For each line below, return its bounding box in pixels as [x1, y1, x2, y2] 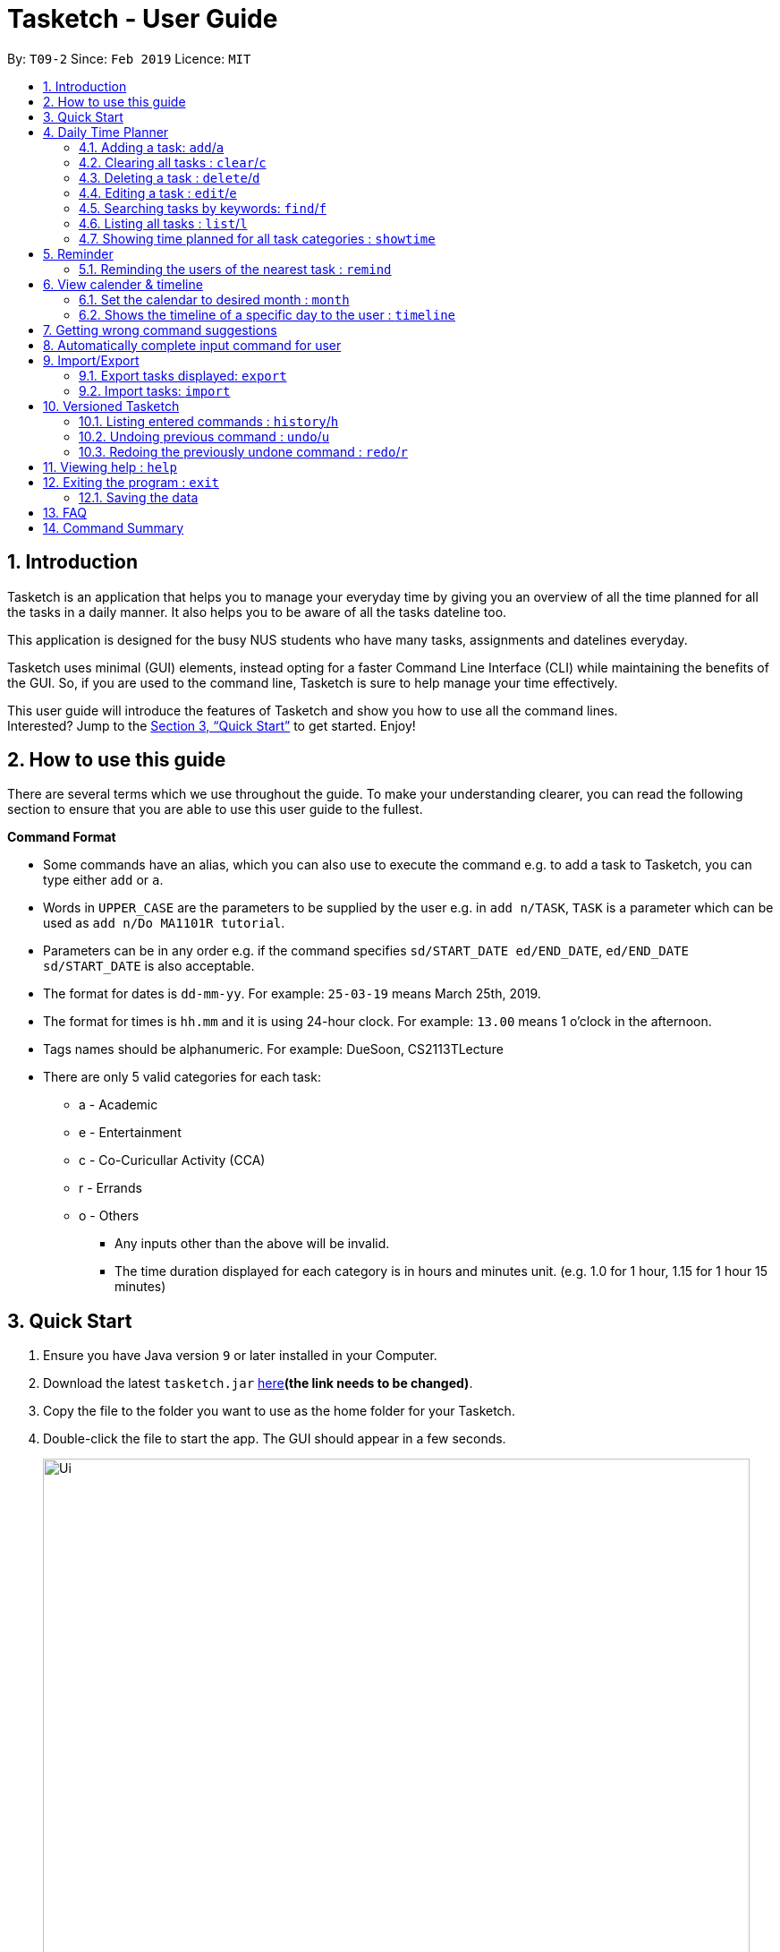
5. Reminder [43, 245, 114, 261]
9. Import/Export [43, 352, 140, 368]
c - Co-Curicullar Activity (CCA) [79, 1152, 266, 1169]
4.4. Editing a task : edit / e [79, 184, 237, 201]
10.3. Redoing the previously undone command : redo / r [79, 443, 408, 459]
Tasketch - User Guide [7, 4, 278, 34]
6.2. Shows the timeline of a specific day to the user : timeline [79, 306, 455, 322]
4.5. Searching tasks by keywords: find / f [79, 200, 326, 216]
